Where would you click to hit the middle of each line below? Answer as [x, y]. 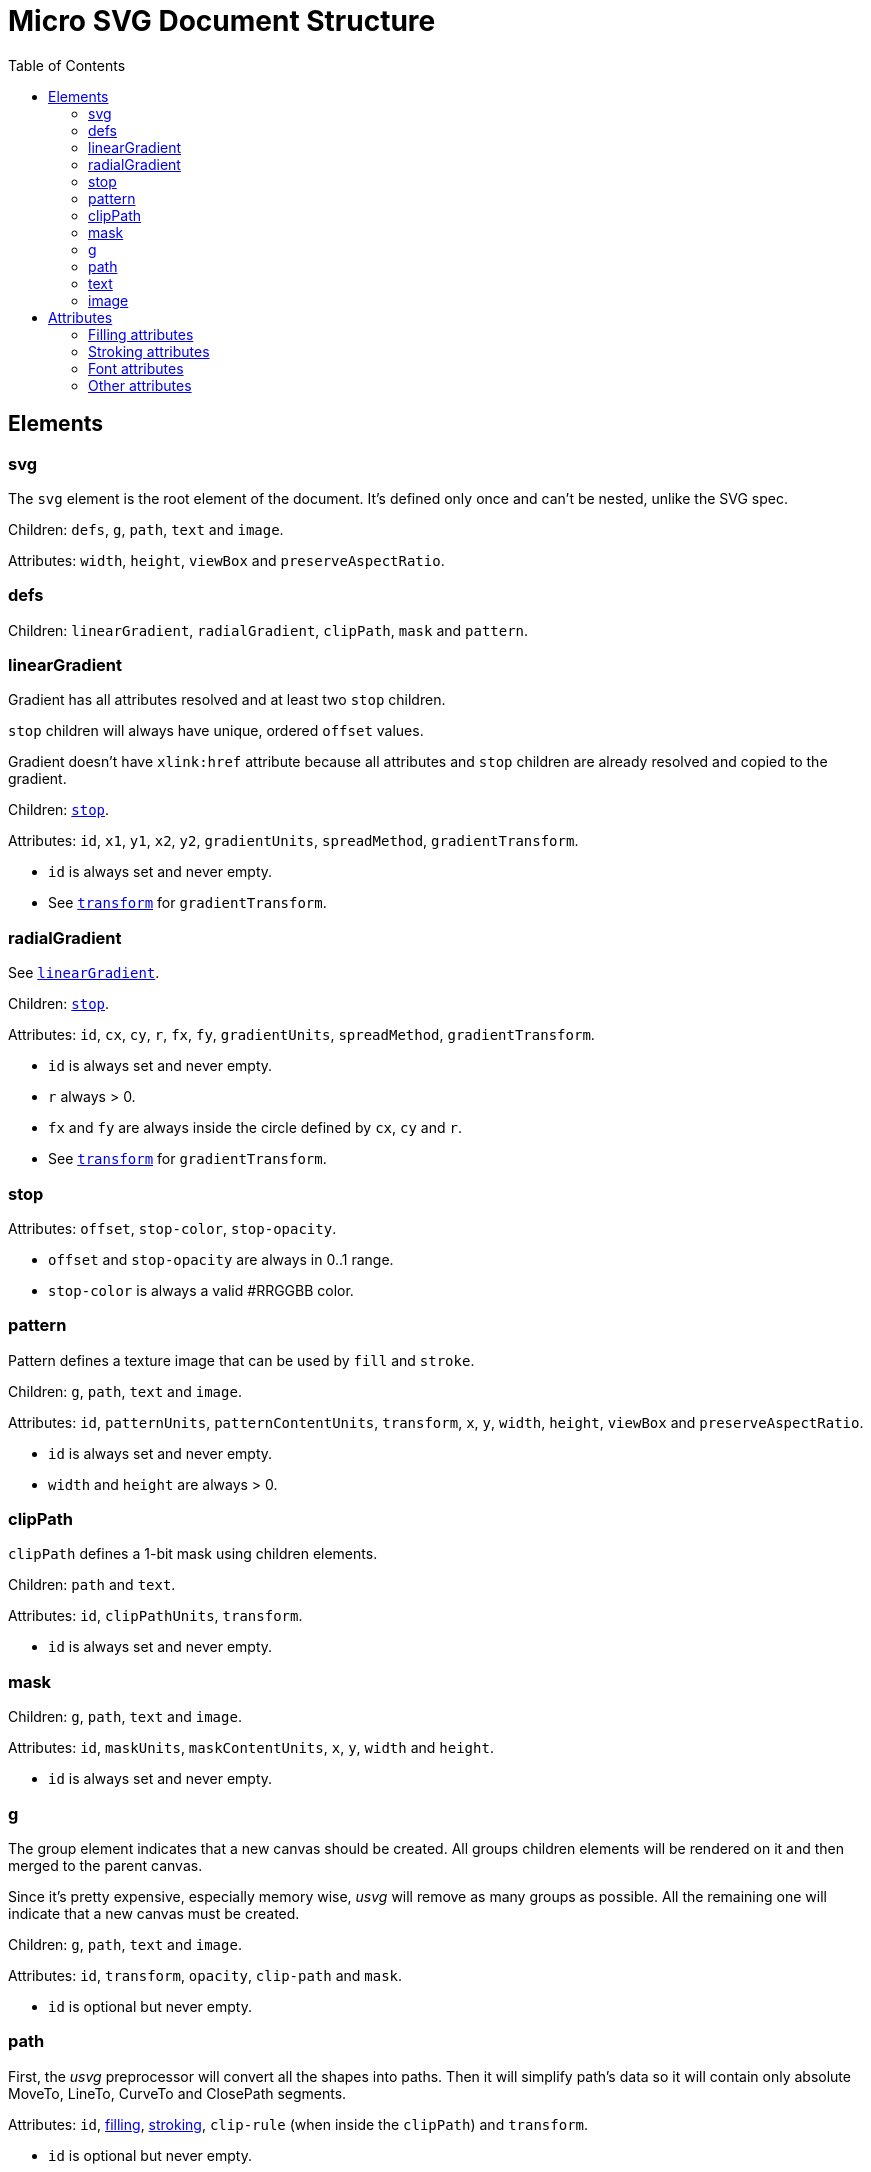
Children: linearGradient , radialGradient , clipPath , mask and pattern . [268, 630]
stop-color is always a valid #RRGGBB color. [201, 1290]
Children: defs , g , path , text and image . [146, 529]
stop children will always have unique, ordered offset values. [216, 731]
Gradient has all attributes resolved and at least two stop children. [227, 700]
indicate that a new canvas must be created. [154, 1913]
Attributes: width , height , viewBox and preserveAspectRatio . [226, 560]
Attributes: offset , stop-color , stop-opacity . [172, 1228]
